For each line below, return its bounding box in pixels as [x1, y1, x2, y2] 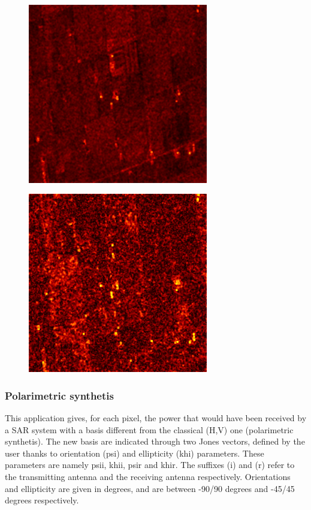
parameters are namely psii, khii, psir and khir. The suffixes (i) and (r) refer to [5, 458, 295, 471]
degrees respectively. [5, 494, 79, 506]
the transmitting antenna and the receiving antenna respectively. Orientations [5, 470, 291, 482]
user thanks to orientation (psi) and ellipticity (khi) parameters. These [5, 446, 264, 459]
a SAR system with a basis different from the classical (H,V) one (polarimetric [5, 423, 294, 436]
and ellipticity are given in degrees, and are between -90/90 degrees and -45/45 [5, 482, 295, 494]
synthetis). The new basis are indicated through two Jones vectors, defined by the [5, 435, 305, 448]
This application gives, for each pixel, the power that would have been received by [5, 412, 307, 424]
